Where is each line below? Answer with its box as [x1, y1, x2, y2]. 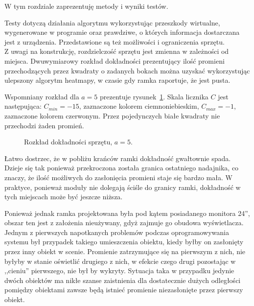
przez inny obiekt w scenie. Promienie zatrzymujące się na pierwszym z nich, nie [4, 246, 246, 257]
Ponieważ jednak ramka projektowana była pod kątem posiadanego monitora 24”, [4, 208, 250, 218]
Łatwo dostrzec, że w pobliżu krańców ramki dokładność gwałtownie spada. [4, 153, 231, 163]
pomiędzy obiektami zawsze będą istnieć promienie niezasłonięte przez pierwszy [4, 284, 243, 295]
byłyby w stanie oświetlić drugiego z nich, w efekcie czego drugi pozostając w [4, 256, 236, 266]
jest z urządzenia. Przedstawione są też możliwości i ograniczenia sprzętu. [4, 36, 225, 47]
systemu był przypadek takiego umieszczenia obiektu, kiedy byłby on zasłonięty [4, 236, 244, 247]
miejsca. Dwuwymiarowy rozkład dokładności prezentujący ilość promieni [4, 55, 225, 66]
